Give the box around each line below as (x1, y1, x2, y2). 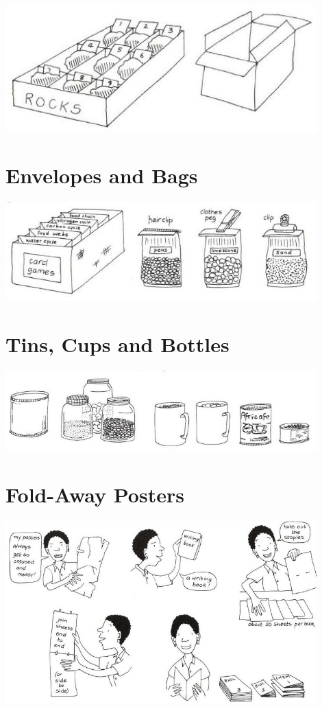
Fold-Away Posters (5, 480, 184, 508)
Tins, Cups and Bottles (5, 330, 230, 358)
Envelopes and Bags (5, 161, 198, 189)
